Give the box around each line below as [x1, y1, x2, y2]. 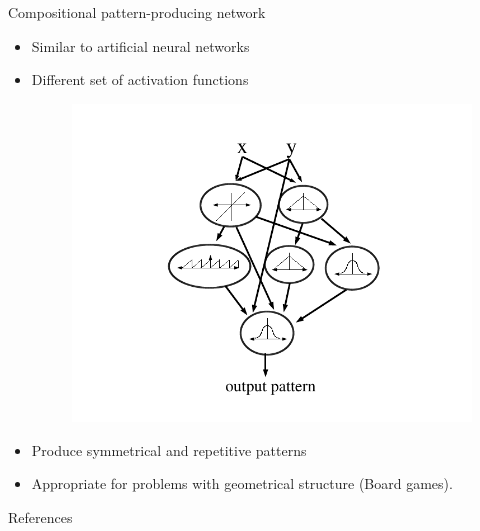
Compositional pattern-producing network [8, 2, 266, 22]
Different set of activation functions [31, 69, 249, 90]
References [8, 507, 73, 528]
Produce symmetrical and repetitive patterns [31, 439, 307, 460]
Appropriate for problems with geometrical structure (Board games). [31, 473, 453, 494]
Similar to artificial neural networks [31, 35, 250, 56]
